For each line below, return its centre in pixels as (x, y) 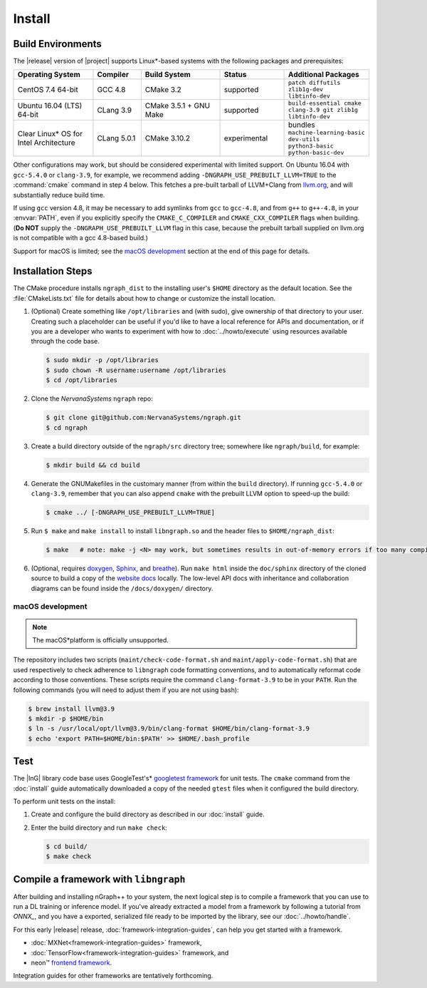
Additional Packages (324, 75)
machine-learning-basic (327, 133)
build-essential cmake (325, 103)
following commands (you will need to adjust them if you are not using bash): (126, 690)
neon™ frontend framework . (72, 962)
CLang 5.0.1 (116, 138)
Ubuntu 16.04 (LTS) (50, 106)
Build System (168, 75)
